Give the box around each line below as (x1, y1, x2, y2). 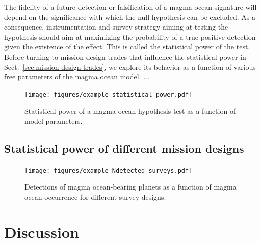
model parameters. (24, 116, 83, 126)
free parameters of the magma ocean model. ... (4, 71, 149, 82)
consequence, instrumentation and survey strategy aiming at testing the (4, 21, 228, 32)
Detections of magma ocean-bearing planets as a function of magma (24, 181, 237, 192)
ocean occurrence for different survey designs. (24, 192, 166, 202)
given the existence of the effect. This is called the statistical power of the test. (4, 41, 250, 52)
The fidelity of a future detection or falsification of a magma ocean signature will (4, 2, 257, 12)
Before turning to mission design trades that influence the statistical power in (4, 51, 246, 62)
